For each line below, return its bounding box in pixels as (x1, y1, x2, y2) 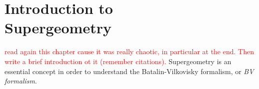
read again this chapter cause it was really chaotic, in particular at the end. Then (4, 46, 254, 57)
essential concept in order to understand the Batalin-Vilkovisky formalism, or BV (4, 66, 254, 76)
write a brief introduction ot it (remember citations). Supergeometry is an (4, 56, 231, 66)
